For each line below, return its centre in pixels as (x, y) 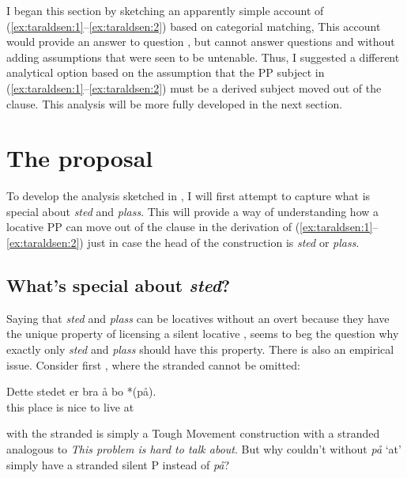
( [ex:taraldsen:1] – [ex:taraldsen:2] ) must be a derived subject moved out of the (194, 87)
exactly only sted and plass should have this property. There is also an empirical (200, 349)
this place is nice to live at (70, 406)
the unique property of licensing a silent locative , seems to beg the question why (203, 334)
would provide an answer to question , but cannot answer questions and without (201, 42)
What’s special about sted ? (119, 285)
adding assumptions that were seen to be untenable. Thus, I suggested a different (203, 57)
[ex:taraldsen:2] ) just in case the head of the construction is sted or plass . (183, 243)
